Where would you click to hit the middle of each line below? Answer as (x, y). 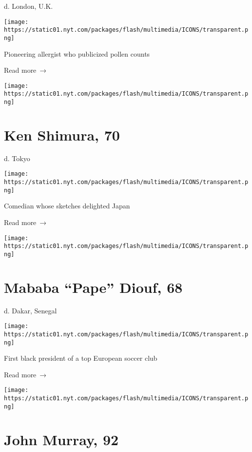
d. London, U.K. (29, 6)
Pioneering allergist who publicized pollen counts (77, 53)
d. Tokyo (17, 158)
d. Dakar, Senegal (30, 310)
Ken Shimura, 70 (62, 134)
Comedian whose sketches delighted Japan (67, 206)
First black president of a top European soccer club (81, 358)
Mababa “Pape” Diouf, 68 (93, 287)
